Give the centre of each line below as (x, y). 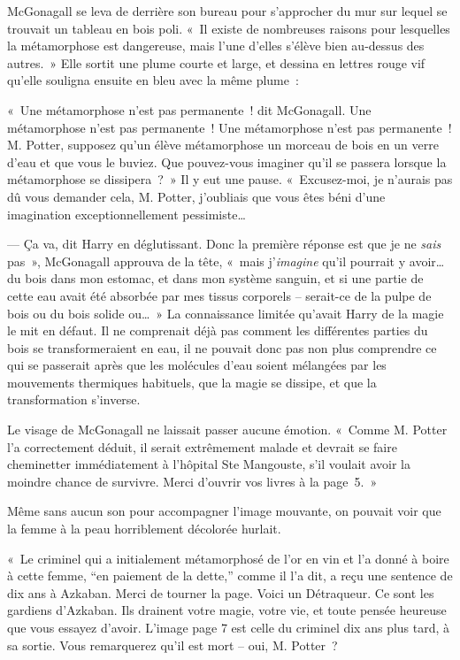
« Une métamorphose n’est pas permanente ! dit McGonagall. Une (189, 109)
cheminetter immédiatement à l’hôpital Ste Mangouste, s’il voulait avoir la (209, 464)
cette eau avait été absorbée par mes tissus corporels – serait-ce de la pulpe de (219, 295)
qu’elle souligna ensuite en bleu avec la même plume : (153, 80)
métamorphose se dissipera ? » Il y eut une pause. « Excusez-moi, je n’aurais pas (230, 179)
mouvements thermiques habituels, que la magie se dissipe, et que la (192, 382)
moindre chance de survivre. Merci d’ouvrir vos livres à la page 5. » (192, 481)
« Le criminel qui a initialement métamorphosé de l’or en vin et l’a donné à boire (228, 558)
